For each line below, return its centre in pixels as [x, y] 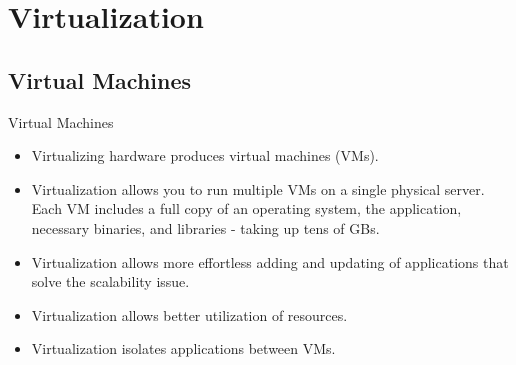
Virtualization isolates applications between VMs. [183, 348]
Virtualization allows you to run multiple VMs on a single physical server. [258, 188]
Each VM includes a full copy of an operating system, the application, [246, 208]
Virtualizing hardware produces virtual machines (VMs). [205, 155]
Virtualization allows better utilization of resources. [189, 314]
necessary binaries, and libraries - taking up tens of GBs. [205, 227]
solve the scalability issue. [110, 281]
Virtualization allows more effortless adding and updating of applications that [270, 261]
